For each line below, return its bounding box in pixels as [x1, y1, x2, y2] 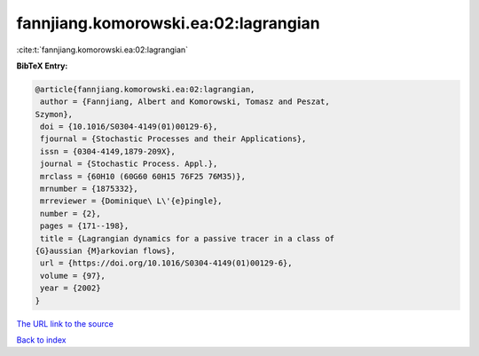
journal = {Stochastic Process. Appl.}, [40, 159, 218, 169]
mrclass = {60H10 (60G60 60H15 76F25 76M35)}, [40, 171, 246, 181]
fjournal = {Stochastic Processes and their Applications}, [40, 134, 307, 144]
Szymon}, [35, 109, 74, 119]
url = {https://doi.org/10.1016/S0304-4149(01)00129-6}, [40, 258, 293, 268]
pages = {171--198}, [40, 221, 130, 231]
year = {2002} [40, 283, 101, 293]
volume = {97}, [40, 271, 106, 281]
